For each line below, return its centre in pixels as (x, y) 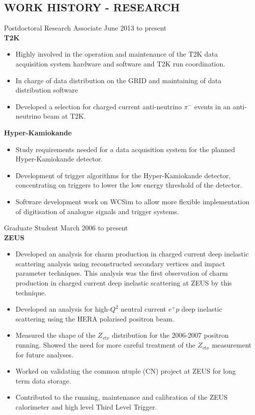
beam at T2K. (64, 116)
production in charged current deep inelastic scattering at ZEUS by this (124, 283)
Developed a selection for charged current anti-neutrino (99, 106)
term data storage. (43, 380)
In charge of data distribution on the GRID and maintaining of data (118, 80)
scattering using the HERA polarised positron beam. (95, 318)
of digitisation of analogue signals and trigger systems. (97, 211)
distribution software (47, 90)
